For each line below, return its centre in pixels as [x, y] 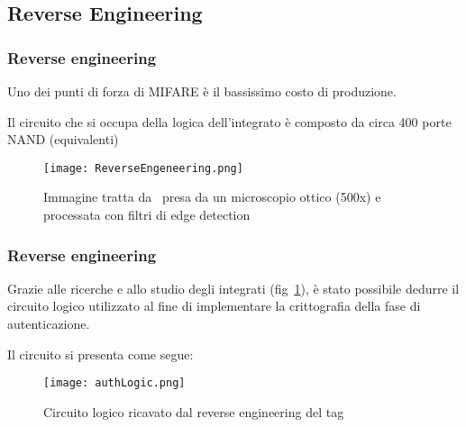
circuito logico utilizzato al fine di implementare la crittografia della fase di [214, 306]
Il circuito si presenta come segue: [101, 354]
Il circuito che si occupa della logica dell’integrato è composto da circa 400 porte [229, 121]
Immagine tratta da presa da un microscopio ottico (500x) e [212, 197]
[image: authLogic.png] [114, 383]
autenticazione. [49, 324]
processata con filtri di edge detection [147, 215]
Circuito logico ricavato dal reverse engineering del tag [194, 411]
